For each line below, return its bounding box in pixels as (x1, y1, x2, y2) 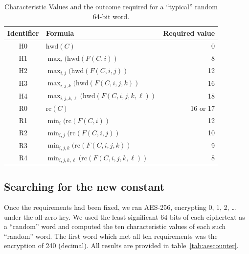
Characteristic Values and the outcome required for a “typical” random (4, 1, 218, 11)
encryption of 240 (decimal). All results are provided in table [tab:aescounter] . (4, 240, 239, 251)
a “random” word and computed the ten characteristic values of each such (4, 221, 226, 231)
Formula (45, 28, 74, 38)
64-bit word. (92, 11, 130, 21)
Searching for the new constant (4, 179, 165, 194)
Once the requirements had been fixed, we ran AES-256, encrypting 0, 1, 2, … (4, 202, 236, 212)
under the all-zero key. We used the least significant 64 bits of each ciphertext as (4, 211, 245, 222)
